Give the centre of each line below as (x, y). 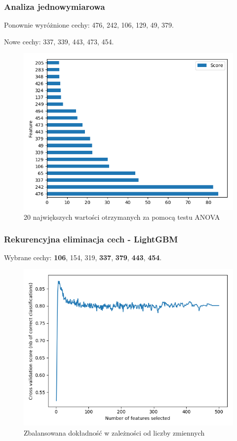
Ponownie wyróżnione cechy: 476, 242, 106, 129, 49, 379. (89, 25)
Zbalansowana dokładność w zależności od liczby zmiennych (114, 433)
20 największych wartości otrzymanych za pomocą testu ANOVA (122, 217)
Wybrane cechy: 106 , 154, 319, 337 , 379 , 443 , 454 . (83, 257)
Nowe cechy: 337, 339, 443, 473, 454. (59, 41)
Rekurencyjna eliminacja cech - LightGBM (91, 239)
